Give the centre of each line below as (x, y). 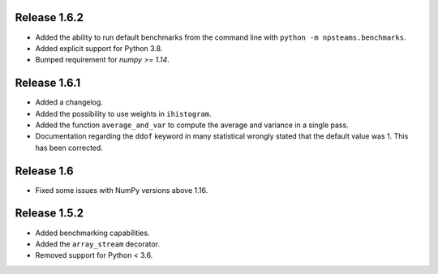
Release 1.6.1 (48, 83)
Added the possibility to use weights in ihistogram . (123, 113)
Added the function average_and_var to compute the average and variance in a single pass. (192, 125)
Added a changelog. (69, 102)
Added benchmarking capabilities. (92, 233)
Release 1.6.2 (49, 17)
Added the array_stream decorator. (98, 244)
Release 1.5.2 (49, 214)
